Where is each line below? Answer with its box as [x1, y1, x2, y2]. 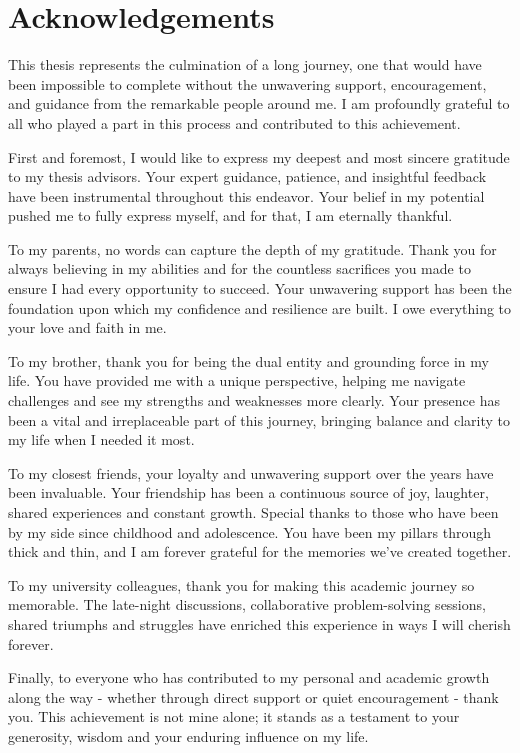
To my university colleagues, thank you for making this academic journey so [8, 574, 475, 595]
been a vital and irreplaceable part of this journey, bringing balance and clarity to [8, 409, 511, 430]
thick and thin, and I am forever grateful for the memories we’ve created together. [8, 541, 512, 562]
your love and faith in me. [8, 317, 167, 338]
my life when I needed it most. [8, 429, 195, 450]
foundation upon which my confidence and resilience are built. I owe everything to [8, 297, 512, 318]
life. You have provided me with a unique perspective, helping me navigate [8, 370, 466, 391]
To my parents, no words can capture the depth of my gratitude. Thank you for [8, 238, 497, 259]
